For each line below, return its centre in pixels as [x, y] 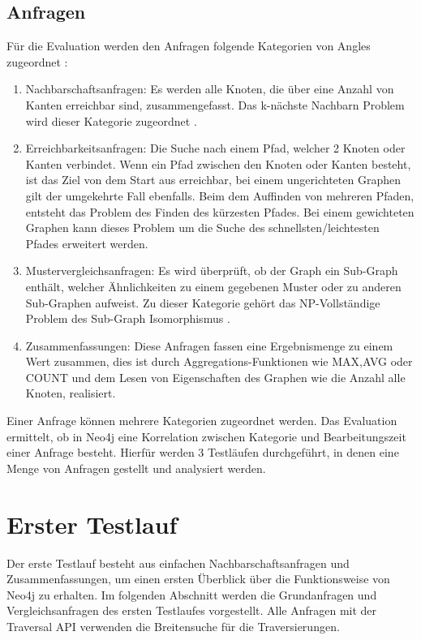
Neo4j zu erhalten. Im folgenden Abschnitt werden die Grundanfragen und [192, 594]
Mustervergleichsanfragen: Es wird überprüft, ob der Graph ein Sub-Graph [212, 271]
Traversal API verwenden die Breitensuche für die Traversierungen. [173, 626]
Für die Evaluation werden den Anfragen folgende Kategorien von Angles [189, 46]
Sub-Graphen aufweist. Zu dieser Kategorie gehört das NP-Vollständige [203, 302]
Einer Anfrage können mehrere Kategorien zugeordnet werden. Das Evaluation [202, 421]
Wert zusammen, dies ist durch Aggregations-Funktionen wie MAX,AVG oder [219, 361]
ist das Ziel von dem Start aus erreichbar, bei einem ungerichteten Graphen [213, 180]
